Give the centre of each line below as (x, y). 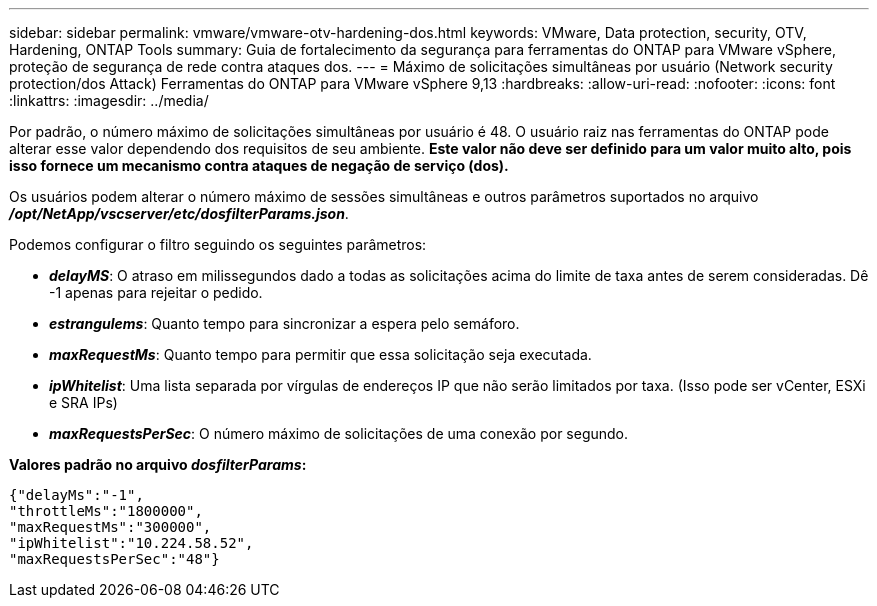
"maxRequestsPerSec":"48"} (114, 559)
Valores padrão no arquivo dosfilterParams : (158, 464)
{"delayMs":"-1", (76, 495)
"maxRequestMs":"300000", (110, 527)
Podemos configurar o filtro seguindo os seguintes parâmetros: (218, 244)
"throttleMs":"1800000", (106, 511)
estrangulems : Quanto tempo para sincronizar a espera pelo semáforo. (284, 323)
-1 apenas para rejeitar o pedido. (156, 292)
